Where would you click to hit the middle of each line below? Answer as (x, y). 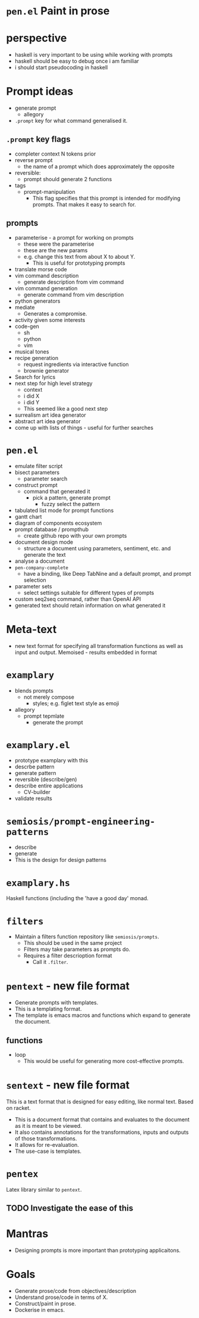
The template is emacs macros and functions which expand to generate (102, 1015)
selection (35, 580)
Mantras (27, 1234)
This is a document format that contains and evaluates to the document (102, 1119)
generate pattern (35, 773)
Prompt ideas (40, 92)
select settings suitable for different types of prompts (89, 593)
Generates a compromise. (55, 314)
